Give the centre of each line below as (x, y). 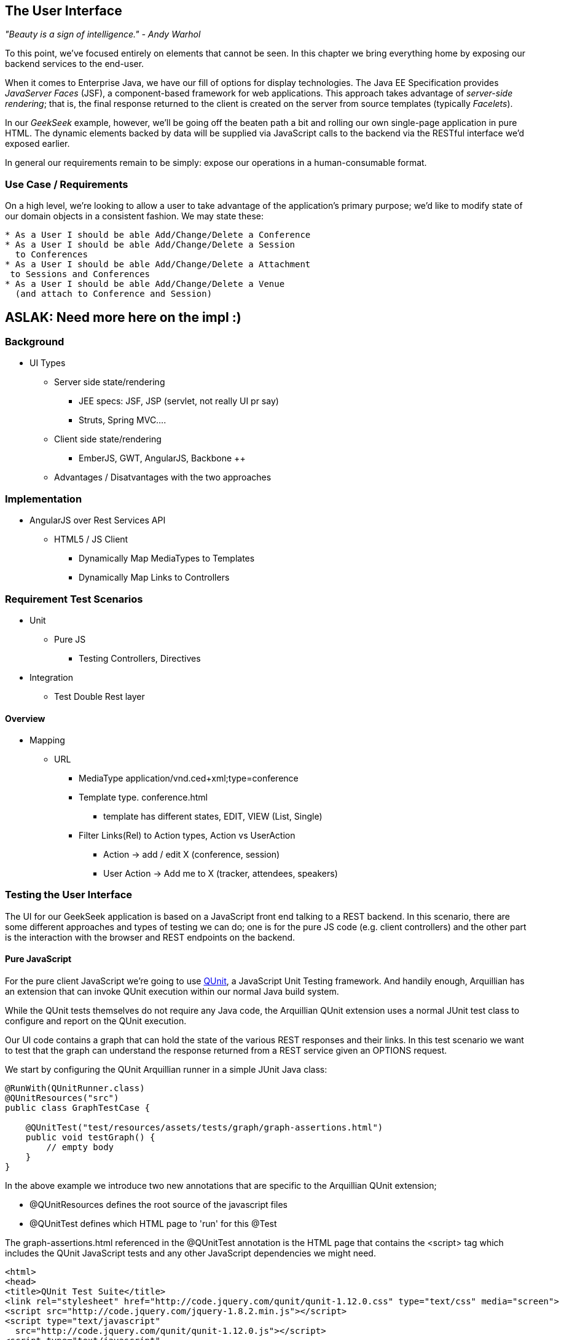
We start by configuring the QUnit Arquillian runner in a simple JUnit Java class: (166, 1070)
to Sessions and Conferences (80, 274)
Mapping (47, 740)
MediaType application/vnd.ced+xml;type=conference (189, 778)
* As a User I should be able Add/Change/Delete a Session (150, 245)
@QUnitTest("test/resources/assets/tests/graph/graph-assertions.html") (204, 1128)
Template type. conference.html (143, 797)
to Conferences (51, 255)
